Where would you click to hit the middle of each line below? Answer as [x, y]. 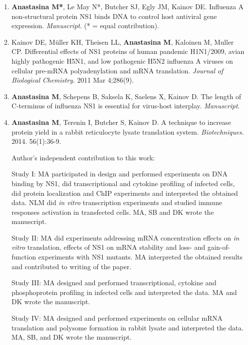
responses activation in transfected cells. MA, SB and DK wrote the [113, 212]
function [24, 257]
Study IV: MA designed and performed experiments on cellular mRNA [117, 318]
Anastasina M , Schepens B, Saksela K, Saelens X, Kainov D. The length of [126, 96]
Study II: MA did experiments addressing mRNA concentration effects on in [125, 237]
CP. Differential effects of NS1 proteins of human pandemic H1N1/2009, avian [128, 51]
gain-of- [219, 247]
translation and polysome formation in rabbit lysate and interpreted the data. [127, 327]
